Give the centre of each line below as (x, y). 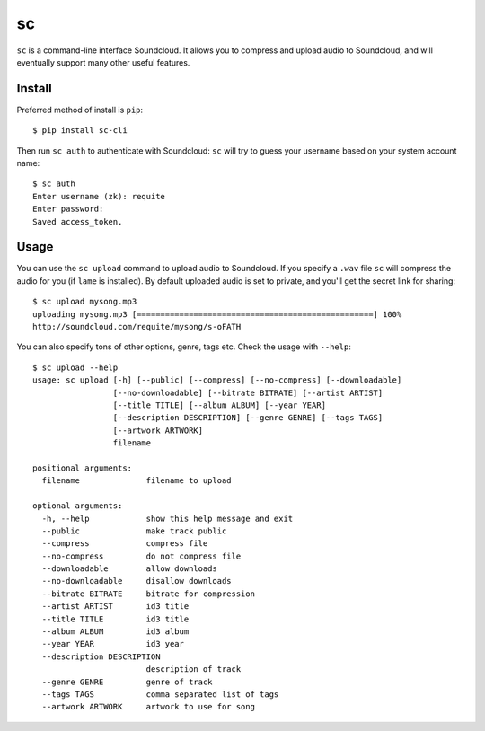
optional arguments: (78, 506)
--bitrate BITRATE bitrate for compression (149, 594)
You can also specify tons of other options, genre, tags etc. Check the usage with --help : (184, 347)
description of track (194, 669)
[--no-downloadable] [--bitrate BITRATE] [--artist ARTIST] (248, 392)
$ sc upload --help (75, 367)
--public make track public (134, 531)
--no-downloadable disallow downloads (137, 581)
